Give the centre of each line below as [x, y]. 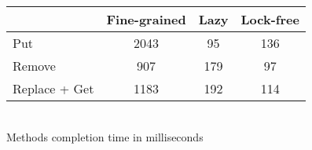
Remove [34, 66]
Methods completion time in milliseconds [105, 136]
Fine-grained [146, 19]
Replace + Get [53, 88]
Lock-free [270, 19]
